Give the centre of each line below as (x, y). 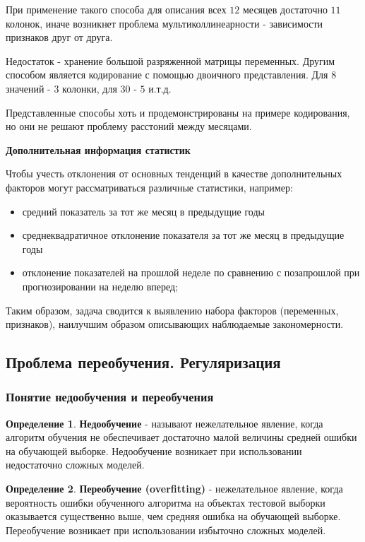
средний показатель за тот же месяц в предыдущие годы (143, 211)
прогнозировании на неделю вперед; (100, 286)
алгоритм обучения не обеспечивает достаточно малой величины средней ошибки (181, 437)
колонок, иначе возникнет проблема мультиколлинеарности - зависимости (164, 23)
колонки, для (90, 88)
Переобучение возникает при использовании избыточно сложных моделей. (166, 530)
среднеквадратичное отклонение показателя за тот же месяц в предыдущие (183, 235)
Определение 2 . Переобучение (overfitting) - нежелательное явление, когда (174, 489)
